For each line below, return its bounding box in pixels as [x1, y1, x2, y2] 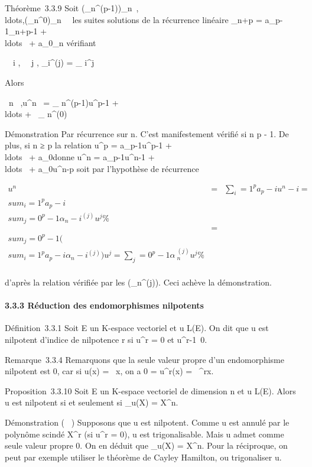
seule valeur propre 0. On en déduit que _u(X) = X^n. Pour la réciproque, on [5, 439, 288, 452]
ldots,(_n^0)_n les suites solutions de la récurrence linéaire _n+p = [5, 13, 262, 25]
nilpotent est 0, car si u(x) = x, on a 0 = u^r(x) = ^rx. [5, 365, 214, 377]
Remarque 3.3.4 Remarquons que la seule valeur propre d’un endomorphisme [5, 353, 284, 365]
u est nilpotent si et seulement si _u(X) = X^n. [5, 396, 178, 408]
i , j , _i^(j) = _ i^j [12, 56, 95, 69]
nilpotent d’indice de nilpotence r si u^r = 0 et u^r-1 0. [5, 333, 207, 346]
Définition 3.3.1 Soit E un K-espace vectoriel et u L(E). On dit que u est [5, 322, 269, 334]
